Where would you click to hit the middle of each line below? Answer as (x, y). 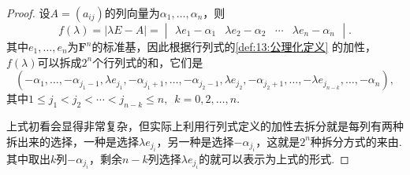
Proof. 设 (28, 13)
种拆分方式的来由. (356, 141)
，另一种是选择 (195, 141)
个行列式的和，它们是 (148, 62)
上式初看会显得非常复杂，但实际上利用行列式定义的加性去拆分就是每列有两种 (205, 125)
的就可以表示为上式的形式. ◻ (274, 158)
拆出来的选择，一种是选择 (73, 141)
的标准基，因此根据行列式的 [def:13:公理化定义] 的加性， (234, 46)
